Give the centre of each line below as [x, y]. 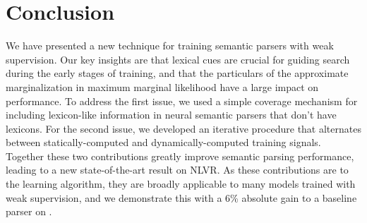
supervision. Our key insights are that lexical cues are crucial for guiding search [178, 59]
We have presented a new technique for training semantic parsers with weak [170, 46]
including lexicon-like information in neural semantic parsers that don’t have [171, 115]
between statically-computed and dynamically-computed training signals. [163, 142]
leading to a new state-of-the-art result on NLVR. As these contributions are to [177, 170]
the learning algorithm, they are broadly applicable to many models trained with [181, 184]
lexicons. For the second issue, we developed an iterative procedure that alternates [183, 128]
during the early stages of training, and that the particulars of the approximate [177, 73]
